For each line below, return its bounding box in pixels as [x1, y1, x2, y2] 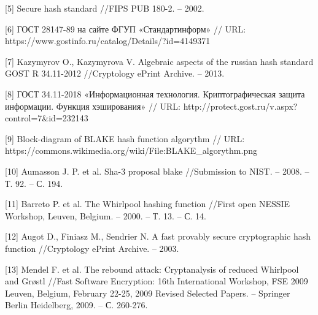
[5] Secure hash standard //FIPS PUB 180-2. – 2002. [5, 2, 204, 14]
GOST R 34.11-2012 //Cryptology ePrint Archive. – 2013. [5, 67, 225, 80]
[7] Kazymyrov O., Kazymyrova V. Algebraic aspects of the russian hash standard [5, 55, 314, 67]
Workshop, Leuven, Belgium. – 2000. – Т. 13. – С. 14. [5, 209, 206, 222]
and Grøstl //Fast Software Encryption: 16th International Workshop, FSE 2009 [5, 275, 308, 287]
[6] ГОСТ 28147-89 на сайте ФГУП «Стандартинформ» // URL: [5, 22, 246, 35]
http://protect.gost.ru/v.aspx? [183, 99, 298, 112]
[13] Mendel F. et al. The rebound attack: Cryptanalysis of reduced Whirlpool [5, 262, 299, 275]
